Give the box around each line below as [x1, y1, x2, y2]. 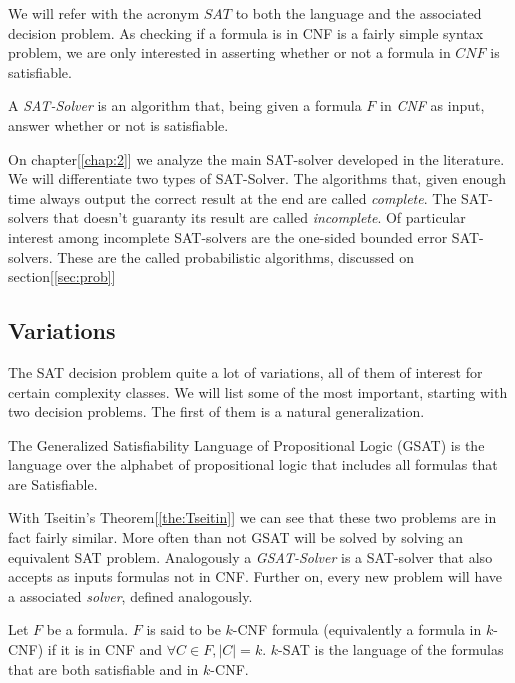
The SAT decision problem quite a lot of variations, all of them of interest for [8, 361, 483, 382]
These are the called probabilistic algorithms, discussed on [57, 246, 414, 267]
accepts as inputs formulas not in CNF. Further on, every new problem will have [8, 566, 503, 587]
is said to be [146, 619, 221, 640]
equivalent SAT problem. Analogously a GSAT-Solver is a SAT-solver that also [8, 546, 493, 567]
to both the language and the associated [235, 3, 482, 23]
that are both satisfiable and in [8, 658, 199, 679]
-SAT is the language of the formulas [278, 639, 504, 660]
